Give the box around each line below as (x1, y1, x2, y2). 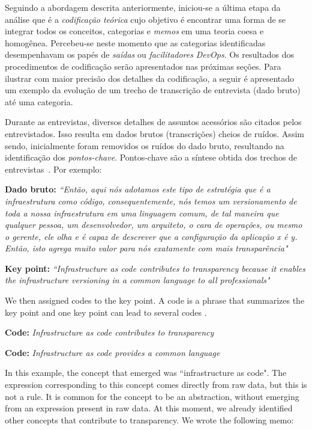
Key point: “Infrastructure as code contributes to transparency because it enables (5, 262, 305, 274)
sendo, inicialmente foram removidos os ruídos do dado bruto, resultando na (5, 139, 284, 152)
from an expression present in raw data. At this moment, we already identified (5, 402, 293, 414)
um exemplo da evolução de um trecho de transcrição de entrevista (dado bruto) (5, 84, 301, 96)
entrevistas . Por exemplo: (5, 162, 102, 175)
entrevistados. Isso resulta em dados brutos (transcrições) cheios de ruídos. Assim (5, 127, 304, 140)
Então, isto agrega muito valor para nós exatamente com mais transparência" (5, 242, 288, 254)
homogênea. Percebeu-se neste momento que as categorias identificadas (5, 36, 266, 49)
